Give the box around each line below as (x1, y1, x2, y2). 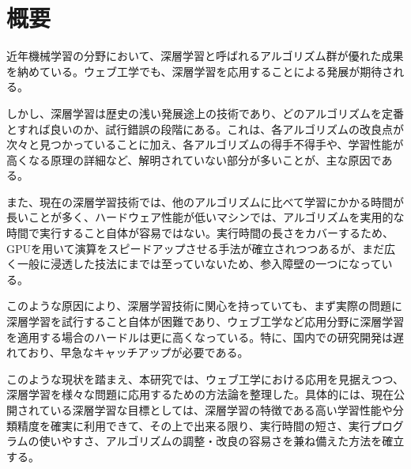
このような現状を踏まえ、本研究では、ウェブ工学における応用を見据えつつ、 (6, 370, 405, 387)
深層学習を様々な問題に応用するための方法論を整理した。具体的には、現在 (6, 386, 394, 403)
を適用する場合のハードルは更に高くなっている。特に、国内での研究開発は (6, 328, 393, 345)
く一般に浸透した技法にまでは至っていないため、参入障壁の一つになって (6, 255, 382, 272)
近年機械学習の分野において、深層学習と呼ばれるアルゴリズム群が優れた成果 (6, 47, 404, 64)
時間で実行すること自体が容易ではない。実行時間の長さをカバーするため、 (6, 225, 394, 241)
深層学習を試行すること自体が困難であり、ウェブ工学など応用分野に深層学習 (6, 313, 405, 330)
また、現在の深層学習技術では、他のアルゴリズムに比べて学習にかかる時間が (6, 193, 405, 210)
